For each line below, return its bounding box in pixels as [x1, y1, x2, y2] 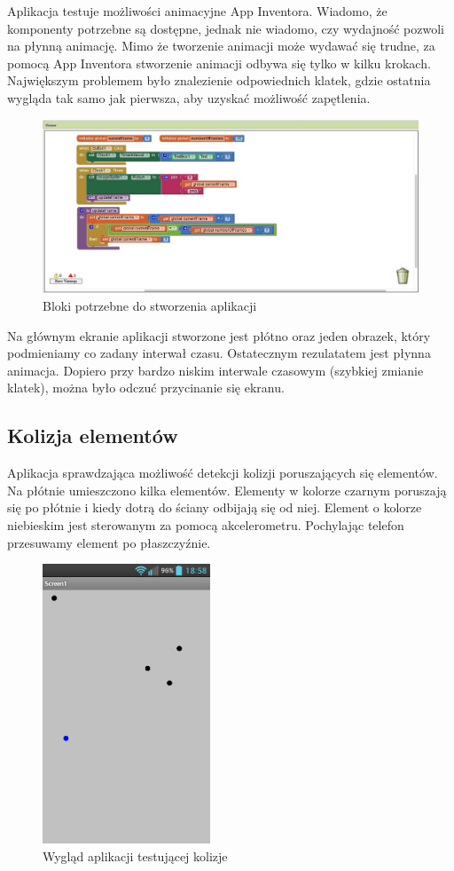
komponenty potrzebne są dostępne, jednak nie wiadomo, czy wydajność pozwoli [7, 19, 444, 37]
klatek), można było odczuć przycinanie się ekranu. [7, 378, 285, 397]
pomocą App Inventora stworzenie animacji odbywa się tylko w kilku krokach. [7, 53, 431, 72]
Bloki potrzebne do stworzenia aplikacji [43, 297, 257, 314]
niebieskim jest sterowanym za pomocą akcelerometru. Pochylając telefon [7, 515, 404, 534]
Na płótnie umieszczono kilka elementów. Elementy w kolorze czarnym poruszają [7, 480, 447, 499]
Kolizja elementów [7, 422, 178, 449]
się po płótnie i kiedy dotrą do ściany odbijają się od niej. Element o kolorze [7, 498, 422, 517]
